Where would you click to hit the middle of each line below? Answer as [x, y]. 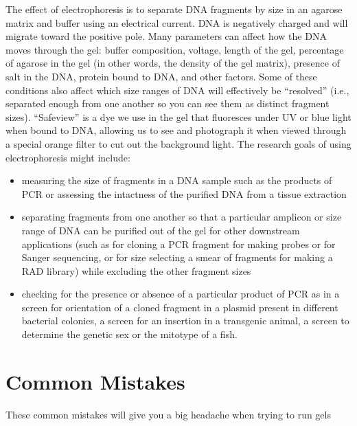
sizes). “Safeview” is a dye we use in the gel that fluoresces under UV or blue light [178, 116]
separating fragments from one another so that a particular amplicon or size [182, 217]
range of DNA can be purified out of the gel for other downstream [161, 230]
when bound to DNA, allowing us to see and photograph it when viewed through [176, 130]
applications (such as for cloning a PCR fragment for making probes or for [178, 244]
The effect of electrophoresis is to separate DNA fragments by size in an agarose [174, 9]
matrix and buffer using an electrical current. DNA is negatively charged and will [177, 22]
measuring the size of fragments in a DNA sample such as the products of [177, 180]
